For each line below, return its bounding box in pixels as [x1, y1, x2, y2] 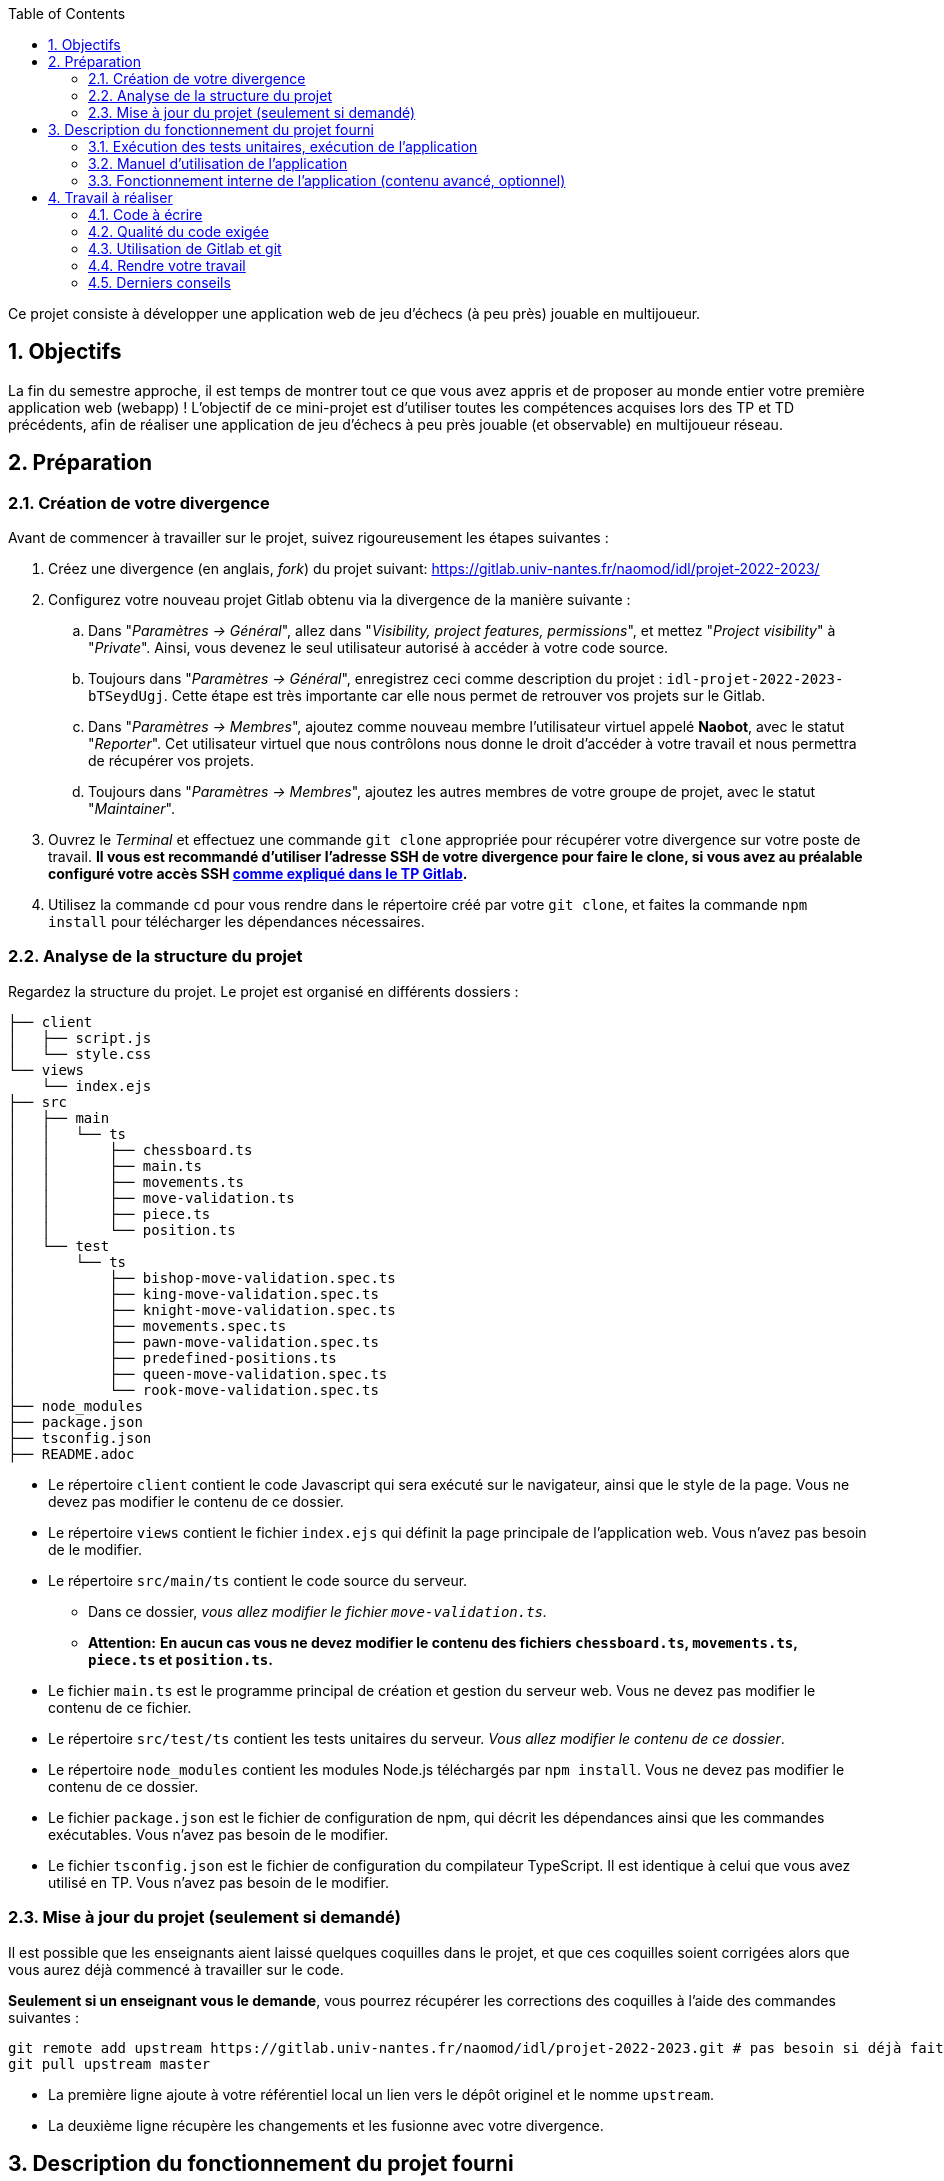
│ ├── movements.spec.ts [8, 1317, 287, 1334]
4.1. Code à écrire [88, 206, 203, 223]
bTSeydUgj [88, 688, 164, 705]
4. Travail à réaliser [48, 189, 173, 206]
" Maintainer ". [88, 800, 175, 818]
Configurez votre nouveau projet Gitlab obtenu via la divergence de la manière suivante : [48, 591, 631, 609]
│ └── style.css [8, 1045, 152, 1062]
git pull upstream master [8, 2055, 211, 2072]
